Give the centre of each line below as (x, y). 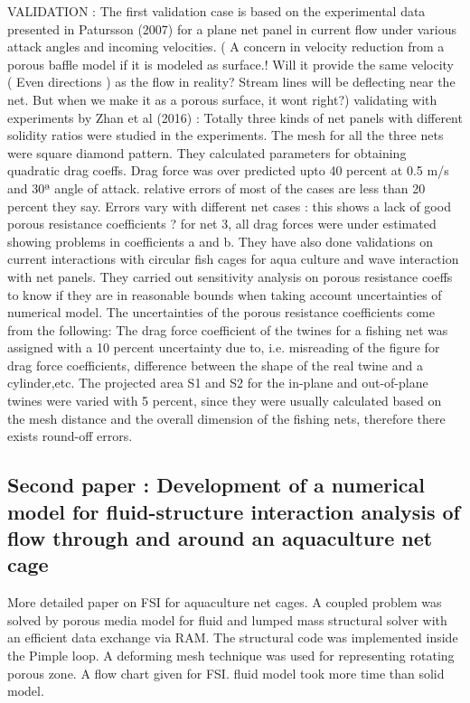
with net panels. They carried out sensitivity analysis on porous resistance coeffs (230, 276)
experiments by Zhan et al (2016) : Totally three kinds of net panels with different (235, 117)
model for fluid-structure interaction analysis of (234, 511)
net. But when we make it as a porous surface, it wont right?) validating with (222, 99)
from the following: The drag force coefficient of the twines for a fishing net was (228, 329)
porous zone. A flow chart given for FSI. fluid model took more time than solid (226, 673)
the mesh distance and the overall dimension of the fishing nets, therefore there (226, 418)
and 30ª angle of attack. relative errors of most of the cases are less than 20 (216, 187)
